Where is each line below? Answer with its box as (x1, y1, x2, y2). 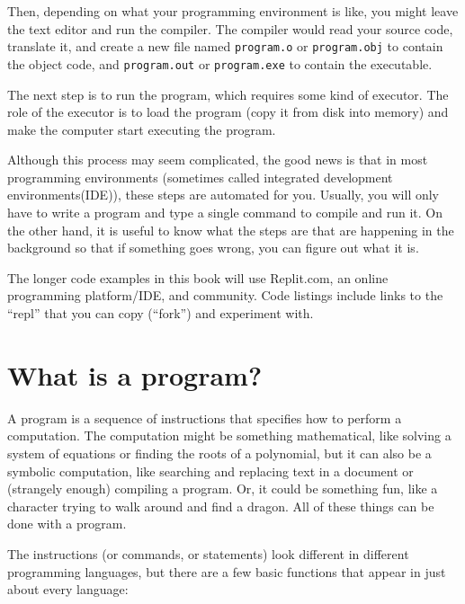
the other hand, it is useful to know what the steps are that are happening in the (7, 220, 454, 239)
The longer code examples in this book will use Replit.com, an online (7, 268, 389, 287)
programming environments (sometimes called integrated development (7, 167, 393, 186)
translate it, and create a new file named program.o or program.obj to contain (7, 37, 443, 56)
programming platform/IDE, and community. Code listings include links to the (7, 286, 443, 305)
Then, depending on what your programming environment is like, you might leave (7, 2, 459, 20)
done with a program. (7, 514, 127, 533)
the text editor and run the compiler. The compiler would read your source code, (7, 19, 453, 38)
